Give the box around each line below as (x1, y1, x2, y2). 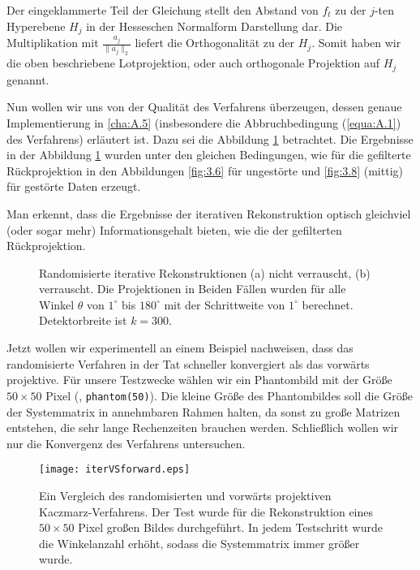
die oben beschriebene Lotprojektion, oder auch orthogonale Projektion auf (6, 54, 380, 71)
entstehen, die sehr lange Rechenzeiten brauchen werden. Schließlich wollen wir (6, 419, 399, 436)
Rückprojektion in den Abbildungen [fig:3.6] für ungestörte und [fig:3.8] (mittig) (6, 162, 403, 179)
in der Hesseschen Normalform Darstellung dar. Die (86, 17, 343, 34)
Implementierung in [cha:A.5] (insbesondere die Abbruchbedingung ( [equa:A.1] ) (6, 114, 401, 131)
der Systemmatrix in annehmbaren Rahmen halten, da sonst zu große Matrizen (6, 403, 401, 420)
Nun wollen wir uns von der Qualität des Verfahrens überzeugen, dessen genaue (6, 98, 402, 115)
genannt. (6, 71, 49, 88)
